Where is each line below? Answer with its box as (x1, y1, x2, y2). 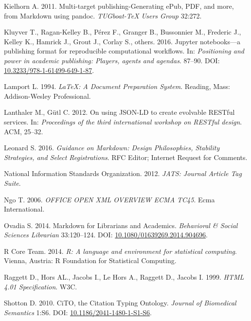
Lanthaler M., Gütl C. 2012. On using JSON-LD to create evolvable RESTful (4, 107, 235, 117)
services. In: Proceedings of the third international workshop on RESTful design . (4, 116, 242, 126)
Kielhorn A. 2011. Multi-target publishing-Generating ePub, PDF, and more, (4, 1, 234, 11)
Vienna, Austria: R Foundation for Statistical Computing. (4, 255, 177, 266)
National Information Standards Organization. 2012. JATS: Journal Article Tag (4, 168, 242, 178)
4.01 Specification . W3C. (4, 281, 77, 291)
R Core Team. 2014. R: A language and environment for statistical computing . (4, 246, 237, 256)
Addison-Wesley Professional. (4, 90, 91, 101)
